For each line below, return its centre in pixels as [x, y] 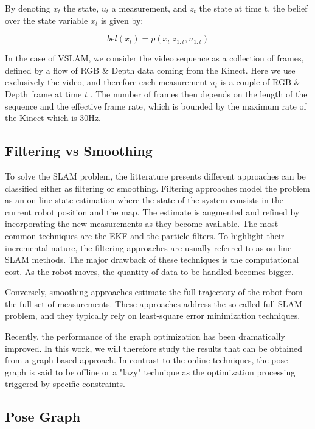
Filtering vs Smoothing [79, 151]
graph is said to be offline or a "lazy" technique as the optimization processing [150, 371]
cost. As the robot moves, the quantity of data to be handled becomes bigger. [149, 271]
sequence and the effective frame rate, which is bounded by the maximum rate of [156, 106]
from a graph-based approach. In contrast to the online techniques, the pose [147, 360]
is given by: [122, 20]
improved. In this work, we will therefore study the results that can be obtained [154, 348]
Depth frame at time [43, 93]
